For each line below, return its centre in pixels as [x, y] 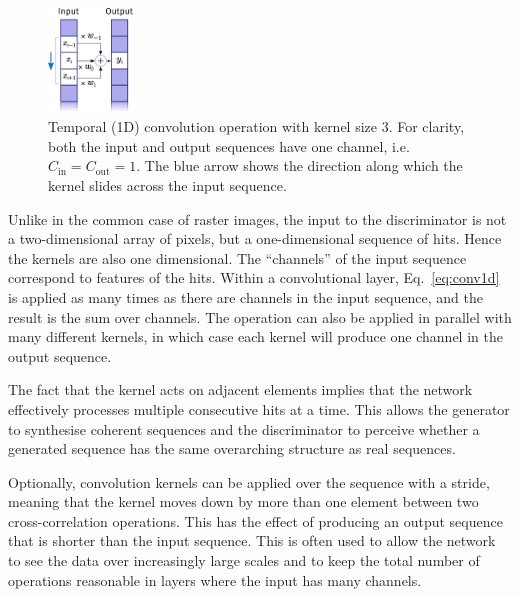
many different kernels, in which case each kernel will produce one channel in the [255, 336]
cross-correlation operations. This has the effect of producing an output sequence [255, 520]
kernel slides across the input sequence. [167, 184]
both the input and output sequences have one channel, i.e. [229, 145]
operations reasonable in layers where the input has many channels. [215, 579]
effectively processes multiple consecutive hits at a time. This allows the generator [259, 408]
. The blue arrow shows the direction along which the [299, 165]
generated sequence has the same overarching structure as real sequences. [232, 448]
